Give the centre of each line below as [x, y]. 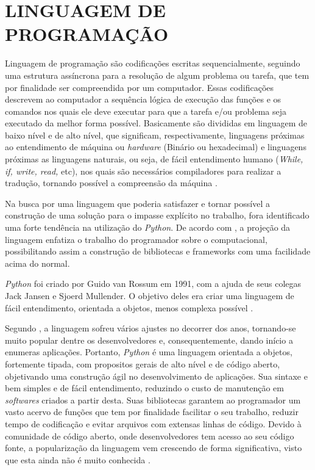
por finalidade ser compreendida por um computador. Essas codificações [140, 87]
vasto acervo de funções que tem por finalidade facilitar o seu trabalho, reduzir [152, 412]
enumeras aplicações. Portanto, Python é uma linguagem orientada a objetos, [149, 352]
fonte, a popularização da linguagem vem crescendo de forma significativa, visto [154, 448]
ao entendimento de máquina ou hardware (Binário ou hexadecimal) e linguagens [156, 147]
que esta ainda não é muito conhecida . [78, 459]
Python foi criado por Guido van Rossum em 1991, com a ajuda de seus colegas [153, 284]
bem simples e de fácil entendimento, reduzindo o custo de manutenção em [144, 388]
